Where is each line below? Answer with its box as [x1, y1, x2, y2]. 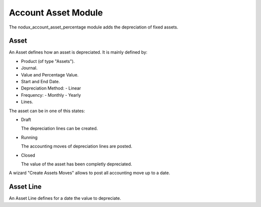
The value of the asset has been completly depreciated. [21, 161, 132, 167]
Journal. [21, 65, 38, 71]
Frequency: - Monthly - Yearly [21, 92, 81, 98]
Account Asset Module [9, 7, 103, 18]
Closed [21, 152, 36, 158]
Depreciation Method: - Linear [21, 85, 81, 91]
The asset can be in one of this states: [9, 108, 85, 114]
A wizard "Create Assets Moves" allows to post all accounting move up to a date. [9, 170, 170, 176]
